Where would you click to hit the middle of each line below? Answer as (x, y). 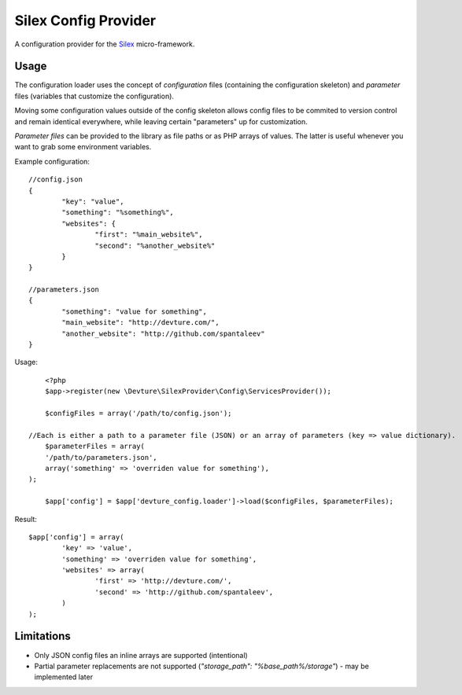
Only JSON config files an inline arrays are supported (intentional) (141, 655)
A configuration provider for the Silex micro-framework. (105, 44)
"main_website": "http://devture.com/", (140, 323)
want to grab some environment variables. (83, 147)
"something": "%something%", (118, 213)
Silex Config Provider (85, 20)
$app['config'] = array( (76, 537)
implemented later (64, 677)
